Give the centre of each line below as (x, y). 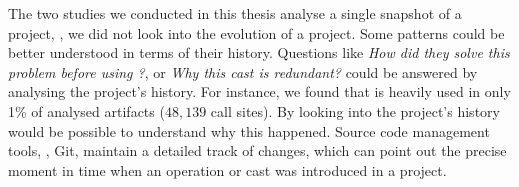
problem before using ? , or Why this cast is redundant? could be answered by (243, 71)
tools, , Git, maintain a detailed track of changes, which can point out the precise (257, 150)
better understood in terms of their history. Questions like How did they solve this (259, 52)
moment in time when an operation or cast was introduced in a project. (227, 169)
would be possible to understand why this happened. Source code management (249, 130)
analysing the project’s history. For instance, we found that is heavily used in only (259, 91)
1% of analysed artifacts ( (86, 110)
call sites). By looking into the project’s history (355, 110)
